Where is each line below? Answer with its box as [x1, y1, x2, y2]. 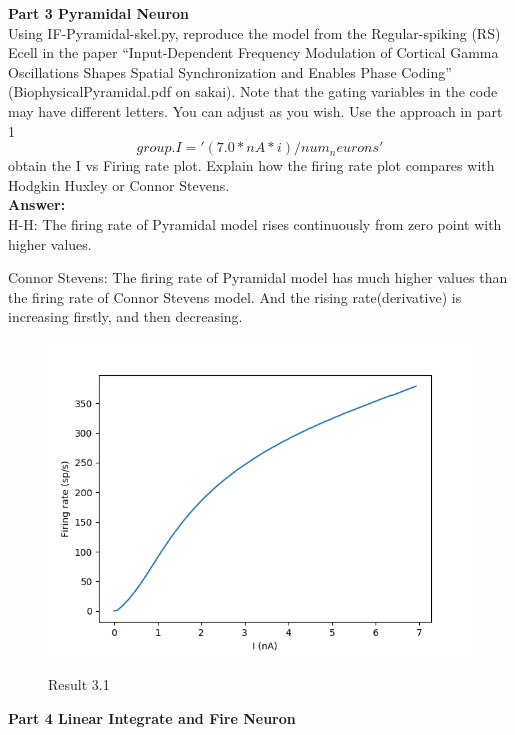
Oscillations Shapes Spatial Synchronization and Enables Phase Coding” [8, 61, 452, 82]
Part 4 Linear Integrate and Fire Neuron [8, 707, 296, 728]
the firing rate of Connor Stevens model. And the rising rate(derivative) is [8, 286, 462, 307]
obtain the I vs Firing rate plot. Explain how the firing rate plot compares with [8, 155, 495, 176]
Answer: [8, 194, 66, 215]
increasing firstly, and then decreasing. [8, 306, 243, 327]
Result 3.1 [48, 673, 110, 694]
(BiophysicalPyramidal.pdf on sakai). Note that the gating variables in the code [8, 81, 498, 102]
